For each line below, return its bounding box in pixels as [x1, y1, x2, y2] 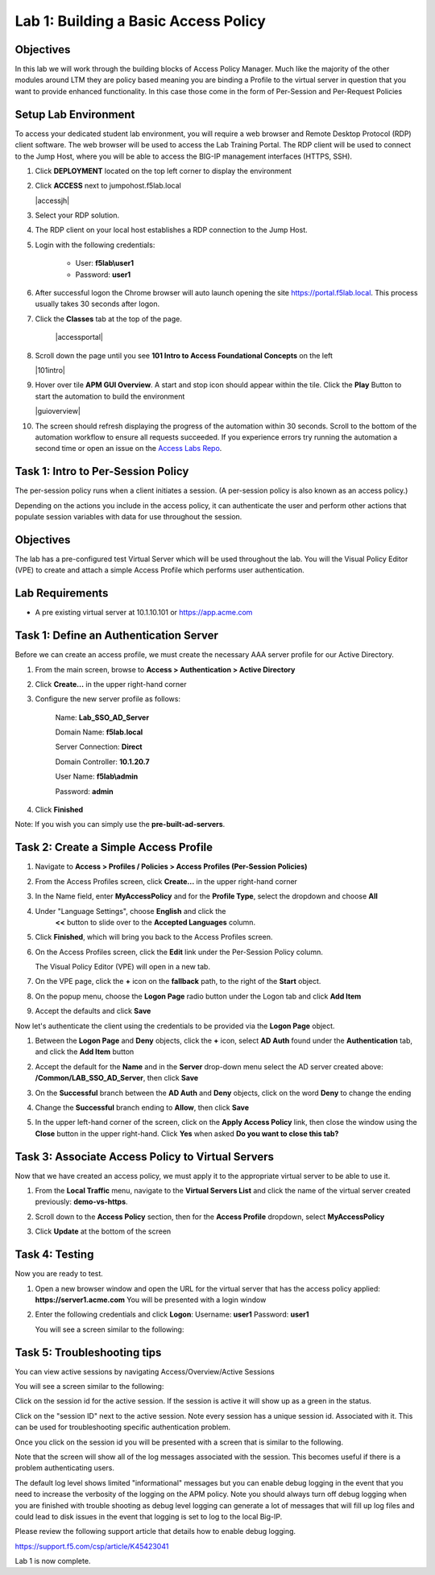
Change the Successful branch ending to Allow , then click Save [35, 1102, 250, 1112]
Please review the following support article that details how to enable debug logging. [14, 1527, 296, 1536]
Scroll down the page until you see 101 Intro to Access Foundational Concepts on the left [35, 350, 333, 360]
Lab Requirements [14, 586, 109, 600]
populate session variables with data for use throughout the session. [14, 512, 242, 522]
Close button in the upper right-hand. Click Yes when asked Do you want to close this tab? [35, 1128, 339, 1139]
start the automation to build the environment [35, 391, 185, 401]
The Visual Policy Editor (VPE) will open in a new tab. [35, 962, 211, 972]
